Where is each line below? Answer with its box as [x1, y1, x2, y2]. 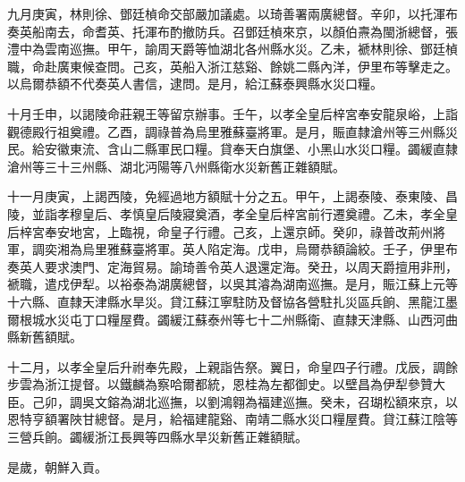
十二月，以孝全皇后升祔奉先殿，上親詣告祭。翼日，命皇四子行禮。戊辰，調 [7, 357, 445, 376]
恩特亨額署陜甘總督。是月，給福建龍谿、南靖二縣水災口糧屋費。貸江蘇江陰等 [7, 410, 458, 428]
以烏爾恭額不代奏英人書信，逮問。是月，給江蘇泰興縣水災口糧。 [7, 74, 383, 93]
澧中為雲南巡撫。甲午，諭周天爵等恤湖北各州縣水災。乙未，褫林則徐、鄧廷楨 [7, 39, 458, 58]
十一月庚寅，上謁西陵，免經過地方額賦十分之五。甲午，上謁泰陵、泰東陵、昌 [7, 187, 458, 206]
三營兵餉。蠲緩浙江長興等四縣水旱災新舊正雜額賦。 [7, 427, 308, 446]
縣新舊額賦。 [7, 327, 82, 346]
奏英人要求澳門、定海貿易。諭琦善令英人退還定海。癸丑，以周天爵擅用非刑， [7, 257, 458, 275]
